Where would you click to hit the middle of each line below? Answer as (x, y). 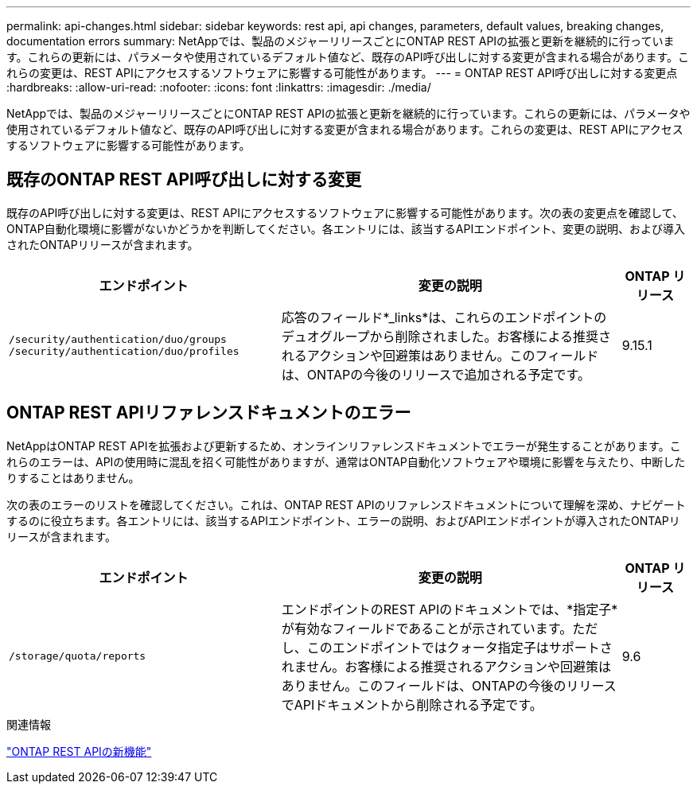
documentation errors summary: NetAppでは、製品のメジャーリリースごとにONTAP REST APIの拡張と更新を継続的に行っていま (341, 41)
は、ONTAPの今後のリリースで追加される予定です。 (436, 374)
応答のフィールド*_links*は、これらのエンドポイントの (444, 317)
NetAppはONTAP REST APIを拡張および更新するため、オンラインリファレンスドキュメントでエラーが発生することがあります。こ (344, 446)
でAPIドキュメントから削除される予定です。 (412, 704)
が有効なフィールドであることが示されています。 (427, 628)
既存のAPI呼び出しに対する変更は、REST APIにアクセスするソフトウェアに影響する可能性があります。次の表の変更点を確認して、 (345, 212)
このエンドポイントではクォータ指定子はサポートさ (459, 647)
